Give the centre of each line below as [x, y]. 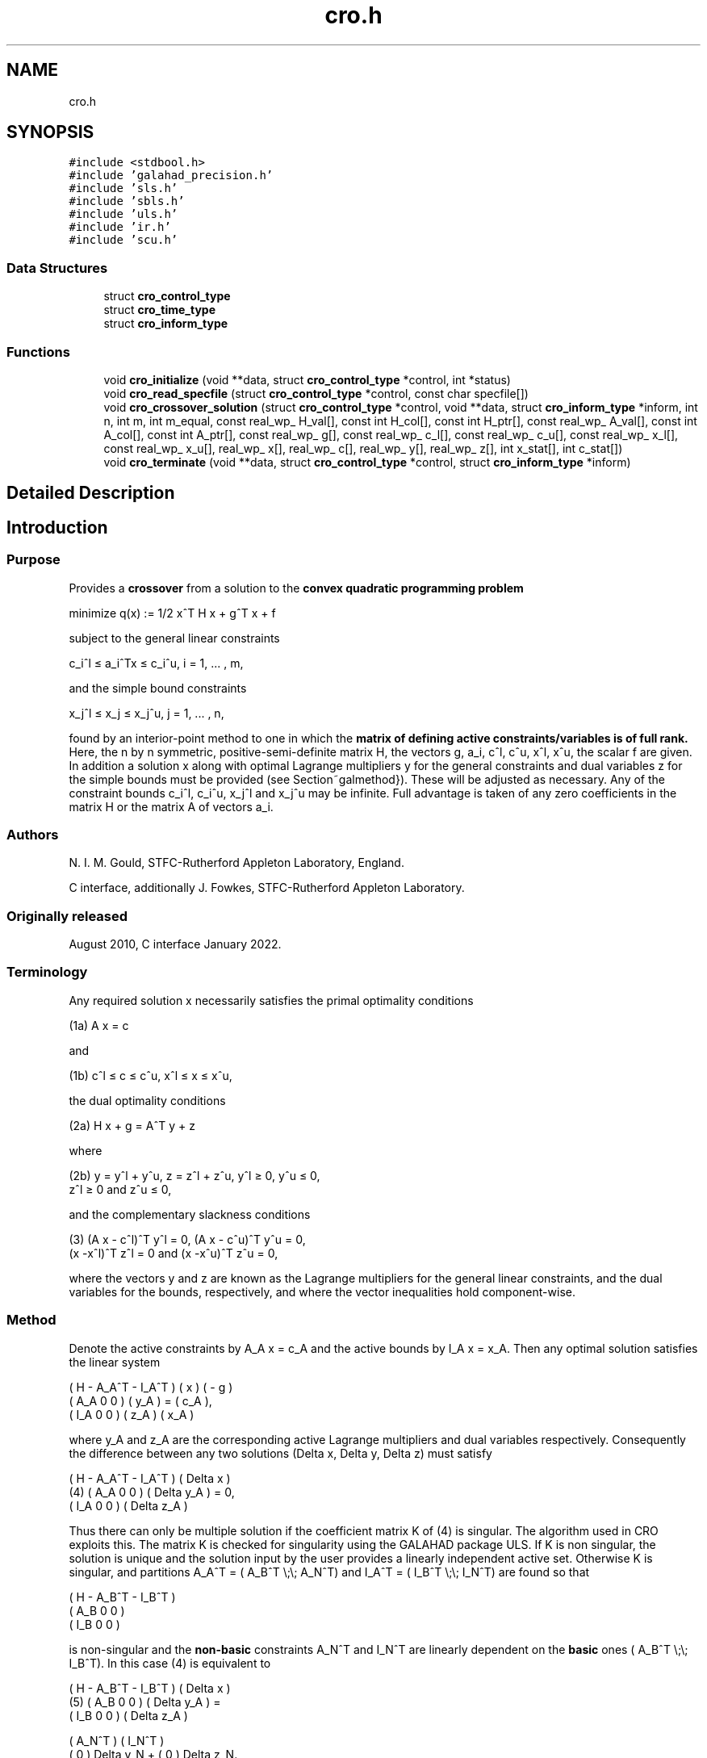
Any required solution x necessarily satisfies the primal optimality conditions [271, 1000]
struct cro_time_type [160, 310]
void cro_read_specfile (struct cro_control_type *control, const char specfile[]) [316, 393]
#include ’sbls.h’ [127, 201]
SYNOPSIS [50, 132]
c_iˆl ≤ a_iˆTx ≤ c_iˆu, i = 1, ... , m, [156, 663]
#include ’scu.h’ [123, 240]
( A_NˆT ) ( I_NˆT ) [117, 1740]
